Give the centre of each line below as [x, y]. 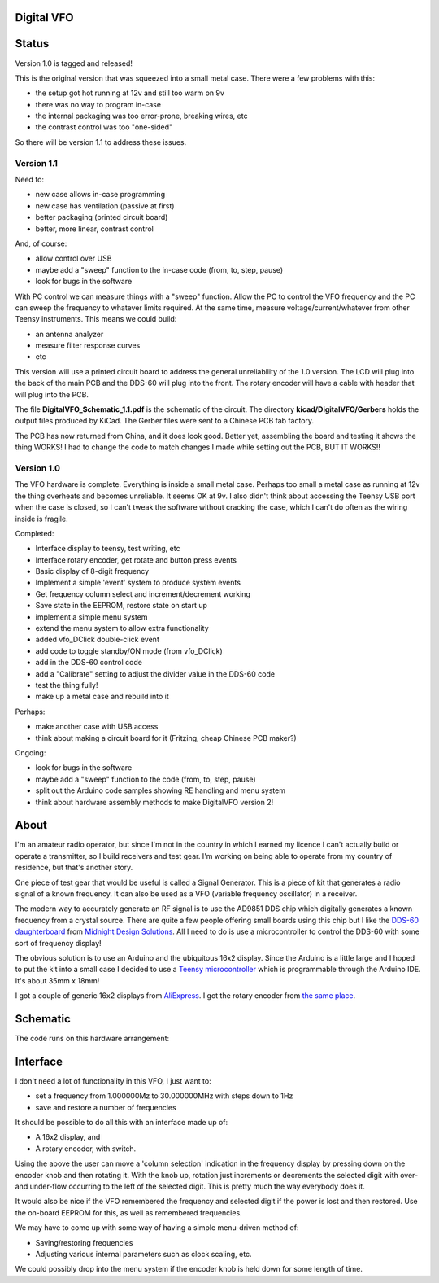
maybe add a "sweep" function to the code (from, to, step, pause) [146, 779]
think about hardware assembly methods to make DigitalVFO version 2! [154, 802]
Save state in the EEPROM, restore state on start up [121, 606]
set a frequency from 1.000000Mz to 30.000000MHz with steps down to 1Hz [164, 1096]
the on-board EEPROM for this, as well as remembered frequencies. [129, 1212]
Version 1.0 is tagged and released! [74, 63]
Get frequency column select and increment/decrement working [143, 593]
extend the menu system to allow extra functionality [122, 628]
